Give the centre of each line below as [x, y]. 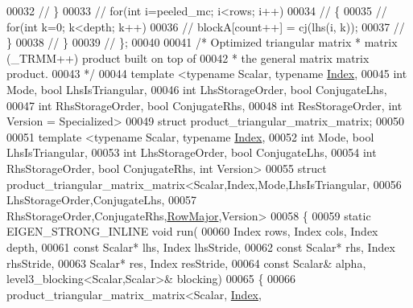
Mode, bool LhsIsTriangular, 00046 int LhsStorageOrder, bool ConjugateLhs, [197, 89]
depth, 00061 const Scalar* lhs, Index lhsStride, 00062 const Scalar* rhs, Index [201, 246]
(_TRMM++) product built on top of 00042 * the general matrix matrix [188, 57]
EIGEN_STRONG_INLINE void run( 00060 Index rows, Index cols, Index [192, 231]
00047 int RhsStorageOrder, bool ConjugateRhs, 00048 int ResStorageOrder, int [204, 105]
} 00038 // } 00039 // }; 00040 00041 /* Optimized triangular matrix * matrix [202, 42]
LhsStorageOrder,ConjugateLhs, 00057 [101, 200]
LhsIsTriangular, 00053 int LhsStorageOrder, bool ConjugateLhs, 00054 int [192, 152]
